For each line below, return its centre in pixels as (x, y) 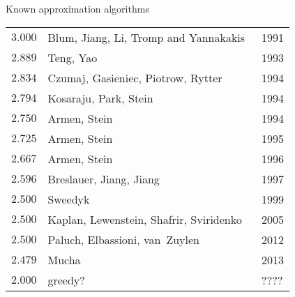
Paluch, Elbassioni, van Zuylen (124, 239)
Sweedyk (69, 199)
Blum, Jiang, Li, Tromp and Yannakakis (146, 37)
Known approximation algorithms (77, 8)
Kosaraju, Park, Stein (100, 98)
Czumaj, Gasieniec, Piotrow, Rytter (135, 77)
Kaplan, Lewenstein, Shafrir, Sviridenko (145, 219)
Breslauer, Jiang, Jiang (104, 178)
